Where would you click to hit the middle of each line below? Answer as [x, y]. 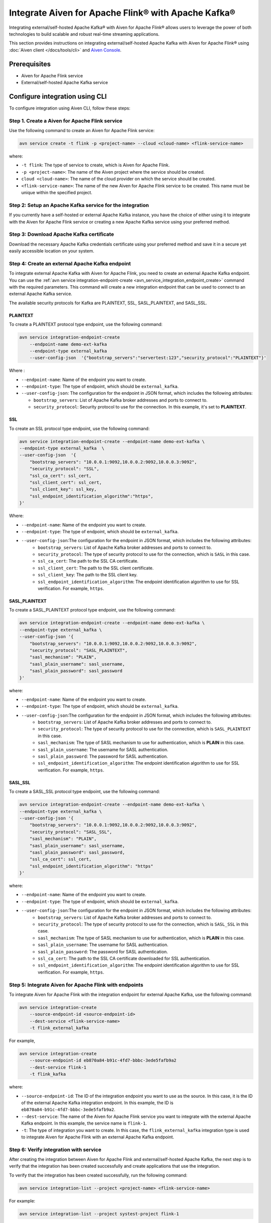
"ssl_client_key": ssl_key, [63, 489]
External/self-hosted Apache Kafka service [65, 83]
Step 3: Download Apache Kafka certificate [62, 234]
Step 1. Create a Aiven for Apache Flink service [66, 121]
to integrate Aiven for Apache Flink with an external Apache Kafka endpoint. [98, 1137]
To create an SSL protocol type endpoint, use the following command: [79, 429]
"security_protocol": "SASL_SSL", [71, 832]
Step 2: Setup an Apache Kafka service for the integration [79, 205]
